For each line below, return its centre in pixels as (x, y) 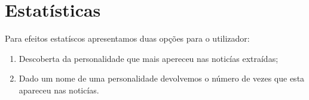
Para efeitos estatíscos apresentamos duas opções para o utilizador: (127, 38)
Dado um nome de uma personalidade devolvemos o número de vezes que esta (162, 78)
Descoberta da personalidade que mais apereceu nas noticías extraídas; (149, 58)
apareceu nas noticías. (59, 90)
